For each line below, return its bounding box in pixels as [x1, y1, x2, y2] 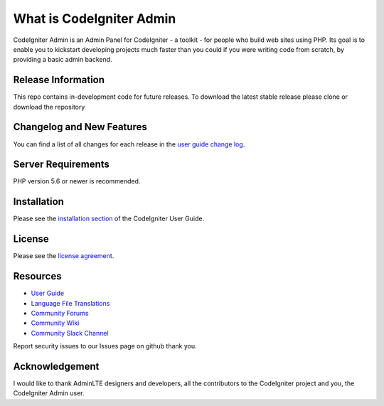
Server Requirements [13, 159, 110, 171]
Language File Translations [31, 299, 110, 307]
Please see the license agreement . [13, 252, 114, 260]
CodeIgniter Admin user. [13, 389, 85, 397]
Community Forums [31, 309, 89, 317]
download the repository [13, 102, 85, 111]
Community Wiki [31, 319, 80, 327]
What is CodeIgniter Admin [13, 11, 176, 26]
